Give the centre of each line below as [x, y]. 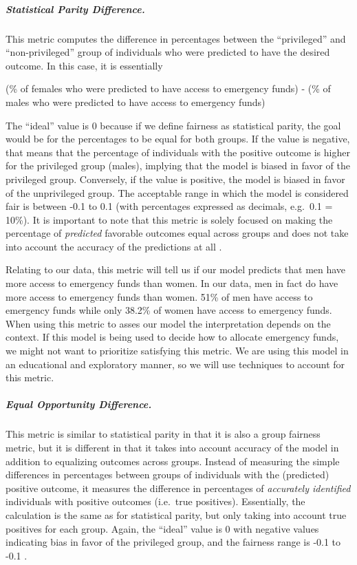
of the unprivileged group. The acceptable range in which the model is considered [177, 192]
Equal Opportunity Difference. [79, 404]
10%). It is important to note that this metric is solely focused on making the [169, 219]
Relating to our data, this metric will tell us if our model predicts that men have [176, 269]
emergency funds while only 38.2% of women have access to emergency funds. [169, 310]
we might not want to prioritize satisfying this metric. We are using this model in [177, 351]
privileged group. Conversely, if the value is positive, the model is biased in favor [175, 179]
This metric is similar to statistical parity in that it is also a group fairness [163, 434]
